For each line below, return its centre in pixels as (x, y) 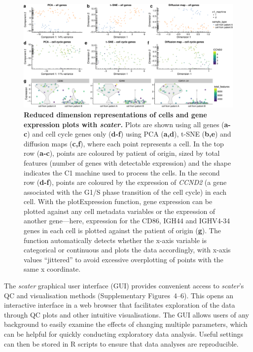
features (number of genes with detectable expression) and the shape (127, 162)
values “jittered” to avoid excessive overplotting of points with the (124, 259)
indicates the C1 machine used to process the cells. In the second (122, 172)
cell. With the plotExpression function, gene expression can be (118, 201)
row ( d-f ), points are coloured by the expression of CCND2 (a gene (125, 182)
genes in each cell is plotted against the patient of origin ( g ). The (122, 230)
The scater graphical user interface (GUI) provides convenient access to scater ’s (124, 286)
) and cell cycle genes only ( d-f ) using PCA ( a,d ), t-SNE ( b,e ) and (129, 134)
